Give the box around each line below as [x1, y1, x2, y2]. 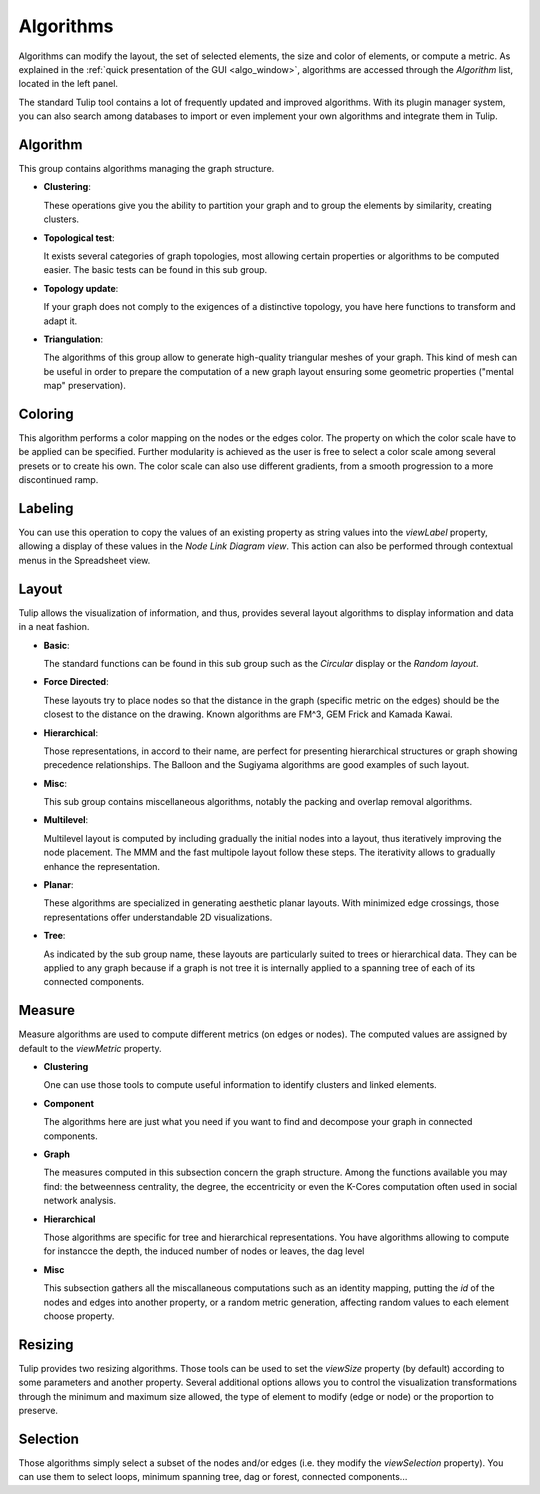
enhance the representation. [43, 860, 160, 872]
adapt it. [43, 315, 78, 327]
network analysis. [43, 1195, 117, 1207]
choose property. [43, 1310, 115, 1322]
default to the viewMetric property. [18, 1042, 162, 1054]
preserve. [18, 1404, 59, 1416]
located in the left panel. [18, 78, 119, 90]
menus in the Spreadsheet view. [18, 554, 151, 566]
